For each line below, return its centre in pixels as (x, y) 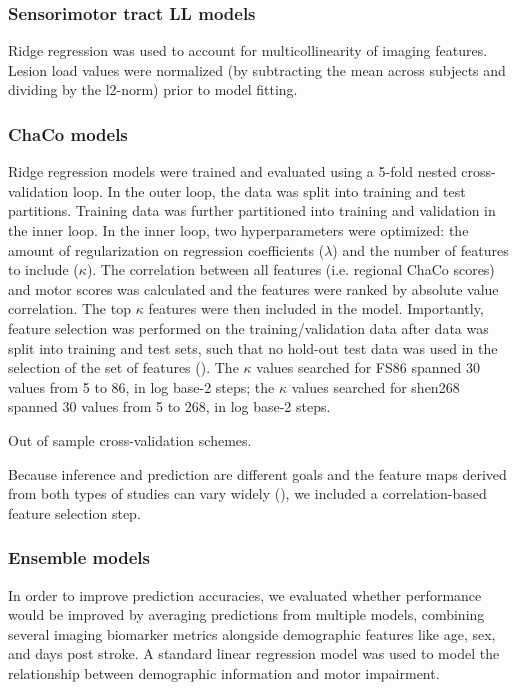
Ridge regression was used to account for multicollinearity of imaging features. (248, 50)
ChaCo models (68, 133)
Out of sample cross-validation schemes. (130, 439)
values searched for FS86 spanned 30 (368, 367)
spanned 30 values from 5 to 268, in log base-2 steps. (169, 406)
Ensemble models (79, 557)
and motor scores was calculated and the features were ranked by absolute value (253, 288)
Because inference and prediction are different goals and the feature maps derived (257, 473)
